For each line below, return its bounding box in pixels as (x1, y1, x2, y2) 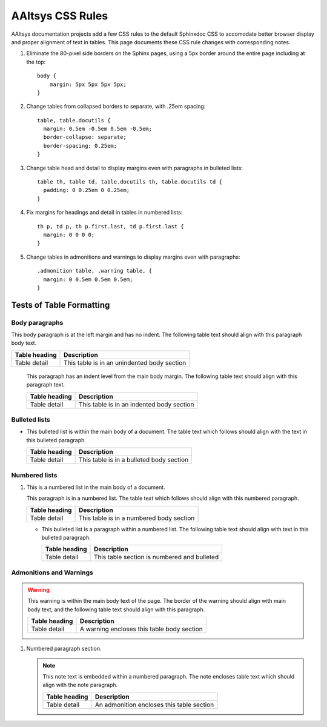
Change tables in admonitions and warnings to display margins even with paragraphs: (26, 253, 240, 261)
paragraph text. (26, 381, 65, 388)
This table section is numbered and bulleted (94, 553, 219, 562)
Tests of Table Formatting (11, 300, 110, 310)
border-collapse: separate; (43, 134, 127, 141)
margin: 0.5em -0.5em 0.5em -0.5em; (43, 125, 153, 133)
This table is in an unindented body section (64, 358, 187, 367)
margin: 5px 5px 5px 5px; (49, 81, 127, 88)
